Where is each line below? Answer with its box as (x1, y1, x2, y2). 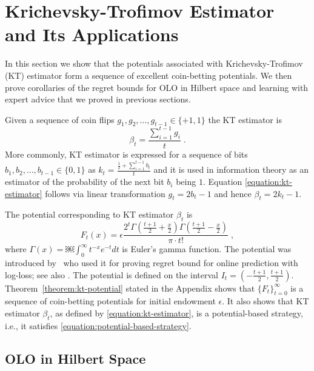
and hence (214, 187, 252, 199)
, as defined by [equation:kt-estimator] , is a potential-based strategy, (50, 307, 303, 319)
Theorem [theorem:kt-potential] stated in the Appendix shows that (5, 281, 255, 294)
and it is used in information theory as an (153, 163, 309, 176)
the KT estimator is (208, 113, 282, 125)
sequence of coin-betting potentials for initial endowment (5, 295, 216, 307)
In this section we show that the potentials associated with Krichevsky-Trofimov (5, 57, 303, 70)
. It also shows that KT (222, 295, 309, 307)
